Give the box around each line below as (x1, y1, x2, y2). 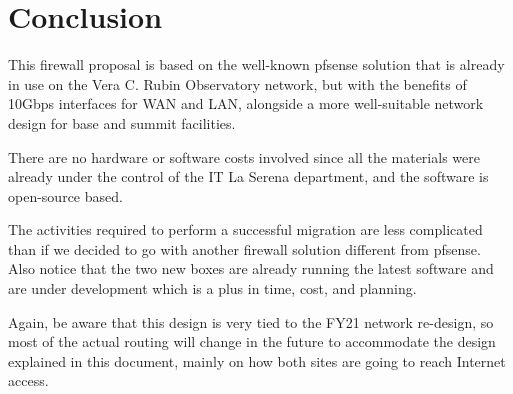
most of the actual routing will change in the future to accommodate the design (8, 331, 496, 352)
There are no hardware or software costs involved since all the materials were (8, 146, 480, 167)
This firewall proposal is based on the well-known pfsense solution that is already (8, 54, 505, 75)
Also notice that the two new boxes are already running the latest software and (8, 258, 494, 279)
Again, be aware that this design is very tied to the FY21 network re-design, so (8, 311, 494, 332)
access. (8, 370, 49, 391)
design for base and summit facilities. (8, 112, 236, 133)
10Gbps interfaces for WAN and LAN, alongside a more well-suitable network (8, 93, 484, 114)
